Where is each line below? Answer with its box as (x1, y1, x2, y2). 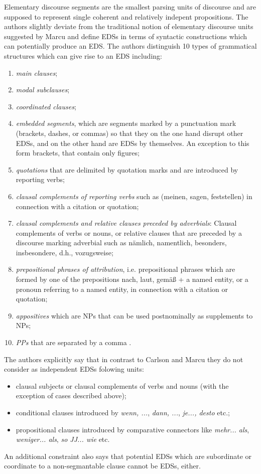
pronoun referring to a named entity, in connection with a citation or (16, 283, 228, 294)
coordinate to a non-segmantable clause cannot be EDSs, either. (4, 460, 201, 471)
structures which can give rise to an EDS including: (4, 50, 162, 61)
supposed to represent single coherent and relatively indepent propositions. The (4, 11, 248, 22)
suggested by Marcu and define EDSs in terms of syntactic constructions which (4, 31, 247, 41)
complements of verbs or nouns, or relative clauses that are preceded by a (16, 227, 242, 238)
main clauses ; (16, 67, 58, 78)
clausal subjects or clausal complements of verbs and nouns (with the (16, 380, 229, 391)
